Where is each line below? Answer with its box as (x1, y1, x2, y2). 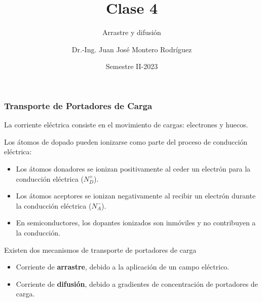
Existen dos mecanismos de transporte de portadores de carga (4, 244, 197, 255)
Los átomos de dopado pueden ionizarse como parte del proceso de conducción (4, 136, 248, 147)
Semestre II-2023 (105, 61, 158, 72)
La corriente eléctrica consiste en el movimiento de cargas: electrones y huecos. (4, 119, 248, 130)
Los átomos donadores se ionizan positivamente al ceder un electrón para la (16, 163, 251, 174)
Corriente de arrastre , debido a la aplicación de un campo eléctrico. (16, 261, 230, 272)
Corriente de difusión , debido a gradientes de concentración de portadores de (16, 278, 258, 289)
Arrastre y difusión (102, 27, 161, 38)
